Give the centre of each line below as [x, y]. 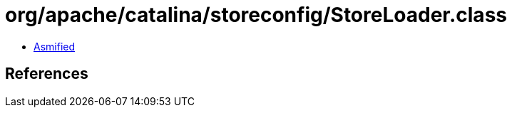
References [47, 74]
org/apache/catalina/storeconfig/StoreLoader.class [256, 15]
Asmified [55, 46]
